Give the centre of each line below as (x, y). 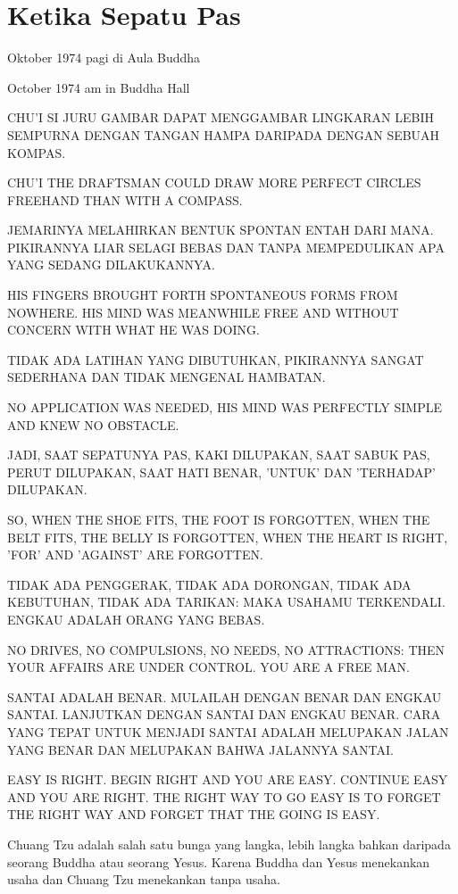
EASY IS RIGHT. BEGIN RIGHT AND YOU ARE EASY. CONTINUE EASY (228, 779)
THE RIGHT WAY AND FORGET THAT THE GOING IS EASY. (194, 814)
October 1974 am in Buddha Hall (99, 87)
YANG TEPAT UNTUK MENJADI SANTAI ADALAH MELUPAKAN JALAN (228, 731)
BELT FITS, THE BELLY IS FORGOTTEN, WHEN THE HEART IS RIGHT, (228, 537)
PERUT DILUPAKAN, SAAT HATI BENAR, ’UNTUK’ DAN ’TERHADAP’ (221, 472)
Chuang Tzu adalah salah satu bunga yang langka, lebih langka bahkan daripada (229, 844)
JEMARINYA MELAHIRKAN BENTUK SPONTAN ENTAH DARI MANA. (221, 230)
